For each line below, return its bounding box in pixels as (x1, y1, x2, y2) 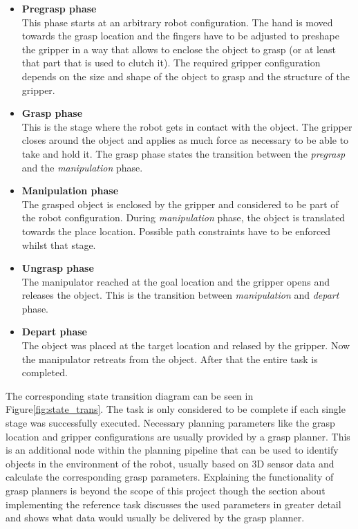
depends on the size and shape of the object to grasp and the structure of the (21, 68, 350, 83)
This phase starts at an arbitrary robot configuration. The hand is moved (21, 15, 333, 29)
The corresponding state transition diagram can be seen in (6, 388, 254, 402)
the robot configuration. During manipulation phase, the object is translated (21, 210, 346, 225)
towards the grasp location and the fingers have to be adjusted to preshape (21, 28, 339, 43)
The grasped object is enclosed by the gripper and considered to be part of (21, 196, 339, 211)
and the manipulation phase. (21, 160, 143, 174)
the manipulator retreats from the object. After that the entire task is (21, 351, 318, 366)
